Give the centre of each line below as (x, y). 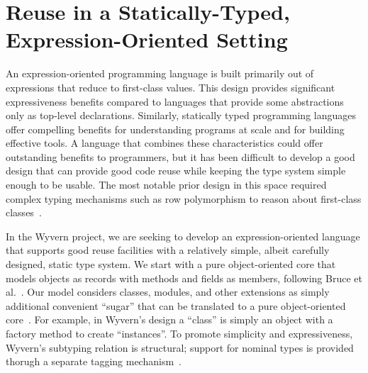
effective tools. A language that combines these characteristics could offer (165, 143)
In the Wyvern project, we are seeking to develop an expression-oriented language (183, 236)
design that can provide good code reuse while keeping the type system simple (176, 171)
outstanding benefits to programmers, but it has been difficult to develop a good (180, 156)
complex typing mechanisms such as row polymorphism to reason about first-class (184, 198)
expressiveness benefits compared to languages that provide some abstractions (175, 101)
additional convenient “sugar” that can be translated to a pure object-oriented (176, 305)
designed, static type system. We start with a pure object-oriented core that (171, 264)
